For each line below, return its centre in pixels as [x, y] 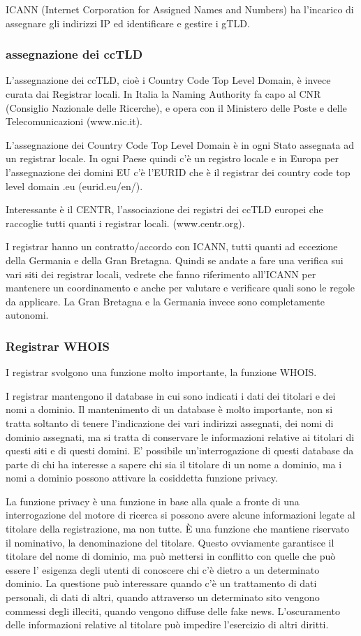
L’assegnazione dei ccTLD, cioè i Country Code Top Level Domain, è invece [168, 80]
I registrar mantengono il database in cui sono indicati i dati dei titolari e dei [171, 395]
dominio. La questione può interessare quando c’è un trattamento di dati [161, 583]
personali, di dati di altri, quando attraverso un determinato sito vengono [163, 597]
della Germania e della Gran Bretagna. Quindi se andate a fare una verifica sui [175, 260]
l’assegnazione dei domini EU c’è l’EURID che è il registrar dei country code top [178, 172]
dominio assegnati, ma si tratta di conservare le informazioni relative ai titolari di [180, 436]
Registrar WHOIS [58, 346]
